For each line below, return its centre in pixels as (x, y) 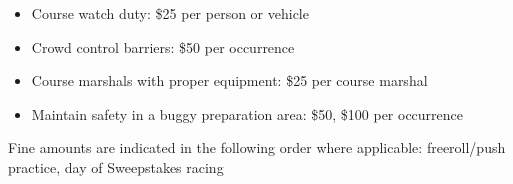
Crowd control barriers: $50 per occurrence (163, 46)
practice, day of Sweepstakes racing (116, 166)
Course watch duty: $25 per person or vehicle (170, 13)
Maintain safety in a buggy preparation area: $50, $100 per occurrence (247, 113)
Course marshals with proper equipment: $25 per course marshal (229, 80)
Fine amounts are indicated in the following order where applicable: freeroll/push (257, 147)
